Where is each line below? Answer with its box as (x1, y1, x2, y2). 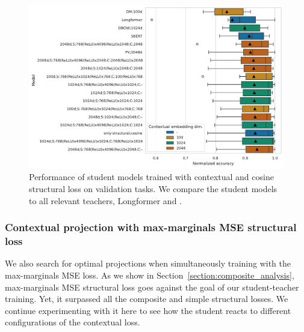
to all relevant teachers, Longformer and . (29, 194, 182, 207)
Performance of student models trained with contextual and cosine (29, 171, 274, 183)
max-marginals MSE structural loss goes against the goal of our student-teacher (5, 280, 299, 293)
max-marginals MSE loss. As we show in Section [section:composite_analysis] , (5, 268, 294, 281)
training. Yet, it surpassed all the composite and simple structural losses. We (5, 292, 288, 305)
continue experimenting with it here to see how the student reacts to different (5, 304, 291, 316)
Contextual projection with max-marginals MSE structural (5, 220, 297, 235)
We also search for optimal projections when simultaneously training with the (5, 257, 291, 270)
